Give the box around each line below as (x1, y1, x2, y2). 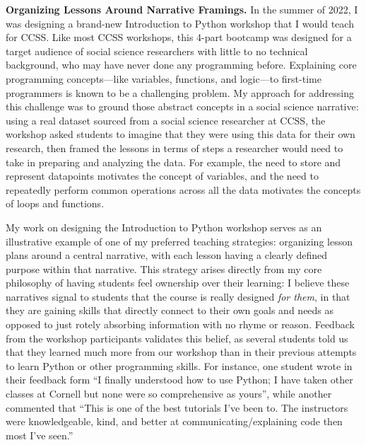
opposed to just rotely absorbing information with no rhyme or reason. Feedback (6, 317, 355, 332)
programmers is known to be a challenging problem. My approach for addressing (6, 85, 354, 100)
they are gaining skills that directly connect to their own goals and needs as (6, 303, 334, 318)
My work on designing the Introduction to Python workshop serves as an (6, 219, 322, 234)
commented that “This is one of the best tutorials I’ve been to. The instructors (6, 400, 348, 415)
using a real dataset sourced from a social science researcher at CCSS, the (6, 112, 326, 127)
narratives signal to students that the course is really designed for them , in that (6, 289, 350, 304)
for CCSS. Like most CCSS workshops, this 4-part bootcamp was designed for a (6, 30, 352, 45)
